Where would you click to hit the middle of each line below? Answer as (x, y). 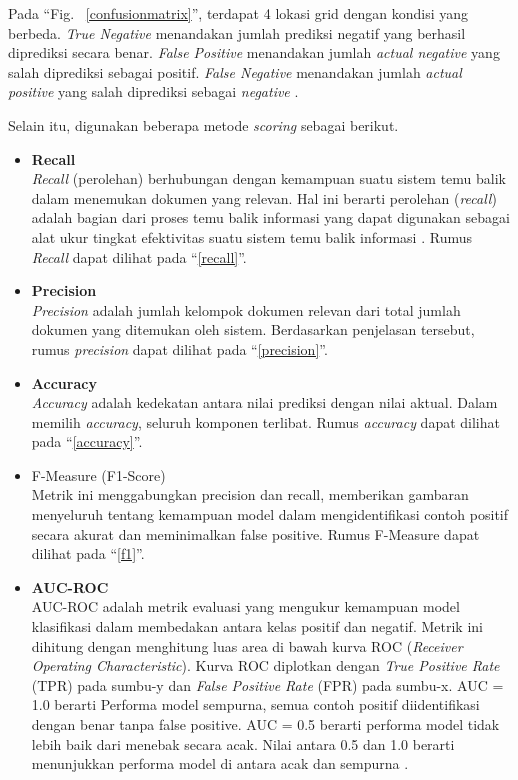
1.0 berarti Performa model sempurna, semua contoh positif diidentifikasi (255, 704)
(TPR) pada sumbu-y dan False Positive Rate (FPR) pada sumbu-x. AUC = (267, 684)
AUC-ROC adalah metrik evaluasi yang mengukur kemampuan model (245, 606)
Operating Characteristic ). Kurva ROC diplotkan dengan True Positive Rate (265, 665)
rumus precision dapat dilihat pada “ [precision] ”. (179, 348)
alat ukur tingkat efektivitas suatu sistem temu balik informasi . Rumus (251, 236)
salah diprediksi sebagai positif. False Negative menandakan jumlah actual (235, 71)
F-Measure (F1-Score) (98, 474)
